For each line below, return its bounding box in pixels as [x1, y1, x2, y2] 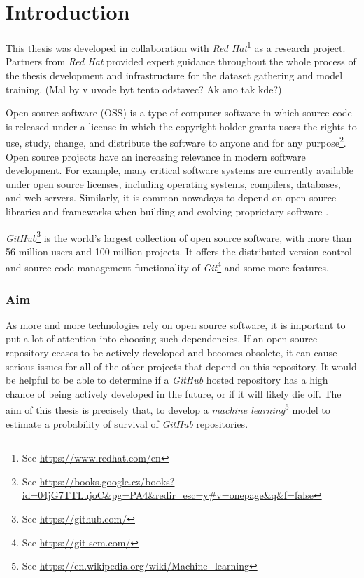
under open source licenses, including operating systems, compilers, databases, [6, 176, 341, 191]
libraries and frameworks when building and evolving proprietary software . [6, 203, 329, 218]
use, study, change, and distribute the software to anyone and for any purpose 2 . [6, 133, 346, 149]
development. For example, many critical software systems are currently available [6, 163, 353, 177]
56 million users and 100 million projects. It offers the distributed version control [6, 243, 352, 258]
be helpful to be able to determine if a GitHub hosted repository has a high [6, 372, 328, 387]
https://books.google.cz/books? [39, 473, 175, 488]
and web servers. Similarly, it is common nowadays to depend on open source [6, 190, 337, 205]
